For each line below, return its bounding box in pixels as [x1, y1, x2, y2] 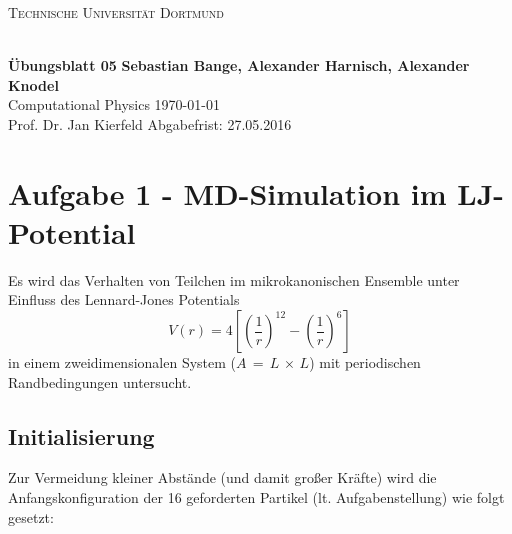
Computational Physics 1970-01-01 [8, 94, 220, 115]
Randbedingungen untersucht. [8, 371, 192, 392]
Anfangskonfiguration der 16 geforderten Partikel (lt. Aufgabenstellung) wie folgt [8, 487, 505, 508]
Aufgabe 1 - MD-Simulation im [8, 172, 447, 213]
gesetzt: [8, 506, 54, 527]
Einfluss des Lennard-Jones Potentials [8, 289, 240, 310]
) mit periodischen [309, 352, 421, 373]
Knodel [8, 74, 59, 95]
